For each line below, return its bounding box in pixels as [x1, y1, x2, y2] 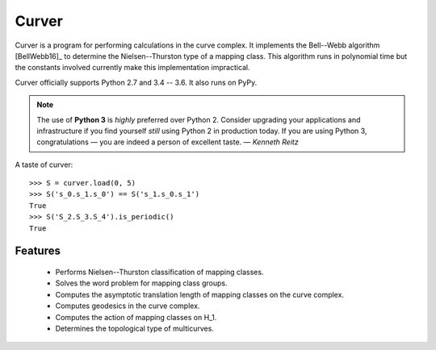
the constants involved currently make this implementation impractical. [15, 63, 250, 73]
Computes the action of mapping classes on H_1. [55, 312, 217, 322]
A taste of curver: [15, 160, 73, 169]
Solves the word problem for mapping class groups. [55, 278, 228, 288]
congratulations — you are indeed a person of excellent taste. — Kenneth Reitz [36, 137, 299, 147]
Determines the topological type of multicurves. [55, 323, 214, 333]
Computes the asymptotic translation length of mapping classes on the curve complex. [55, 290, 345, 299]
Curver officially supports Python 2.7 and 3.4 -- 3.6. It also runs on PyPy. [15, 77, 258, 87]
